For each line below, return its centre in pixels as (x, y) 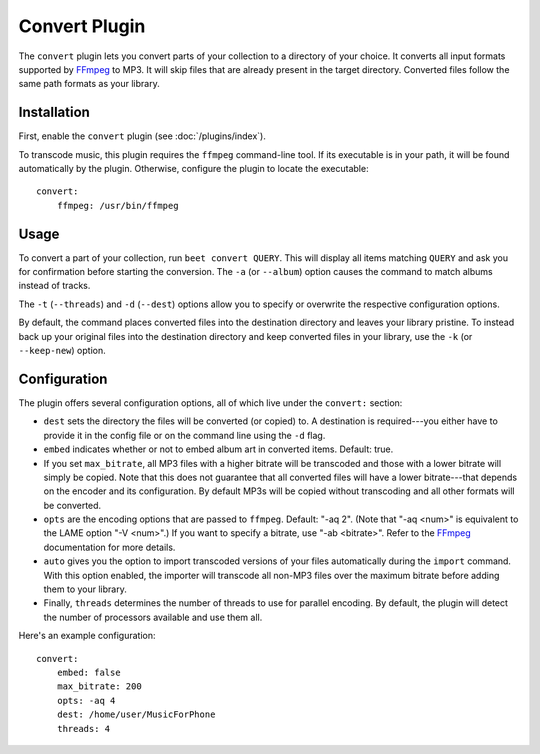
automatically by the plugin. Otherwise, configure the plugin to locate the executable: (193, 169)
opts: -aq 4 (86, 700)
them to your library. (85, 589)
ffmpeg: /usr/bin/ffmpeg (117, 205)
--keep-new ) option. (62, 351)
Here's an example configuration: (87, 636)
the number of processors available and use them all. (153, 617)
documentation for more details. (109, 547)
